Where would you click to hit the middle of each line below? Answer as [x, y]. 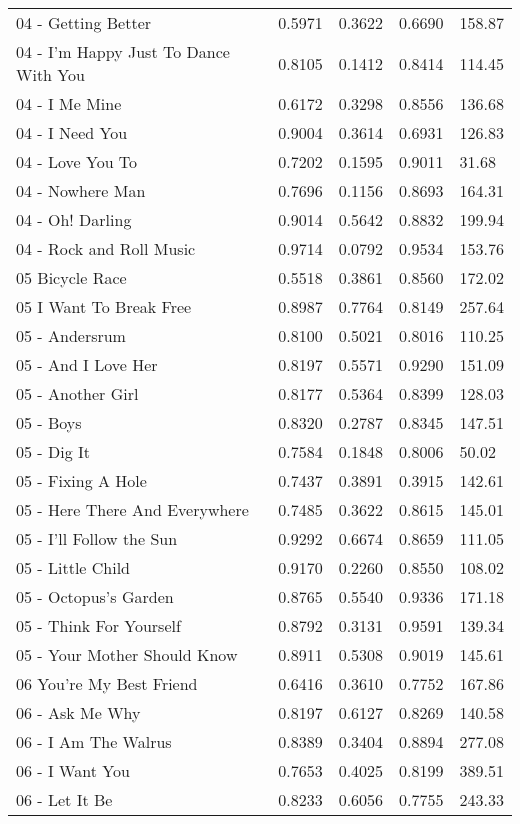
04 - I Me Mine [69, 103]
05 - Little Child [73, 567]
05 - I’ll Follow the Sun [97, 538]
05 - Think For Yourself [98, 625]
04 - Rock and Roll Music [106, 248]
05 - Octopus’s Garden [95, 596]
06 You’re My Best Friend [107, 683]
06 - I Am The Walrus [94, 741]
